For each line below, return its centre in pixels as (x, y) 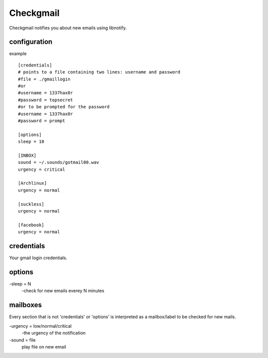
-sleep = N (20, 284)
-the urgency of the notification (54, 333)
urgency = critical (42, 169)
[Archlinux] (33, 183)
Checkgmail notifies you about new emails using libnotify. (68, 28)
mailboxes (26, 305)
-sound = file (22, 340)
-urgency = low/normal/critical (40, 326)
